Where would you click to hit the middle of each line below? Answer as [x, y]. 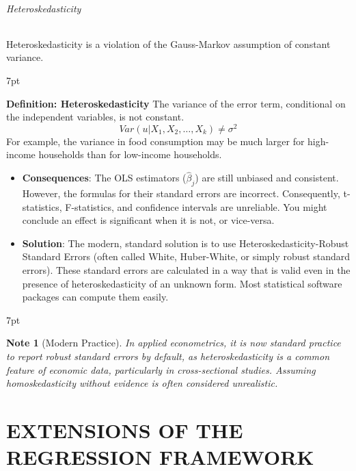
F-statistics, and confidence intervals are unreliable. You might [196, 206]
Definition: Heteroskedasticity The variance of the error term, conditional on [176, 103]
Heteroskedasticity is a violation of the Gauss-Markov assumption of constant [168, 43]
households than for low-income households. [130, 154]
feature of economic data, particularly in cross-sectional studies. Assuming [161, 369]
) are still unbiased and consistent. [267, 178]
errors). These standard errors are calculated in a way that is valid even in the [186, 270]
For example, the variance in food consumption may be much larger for [155, 141]
